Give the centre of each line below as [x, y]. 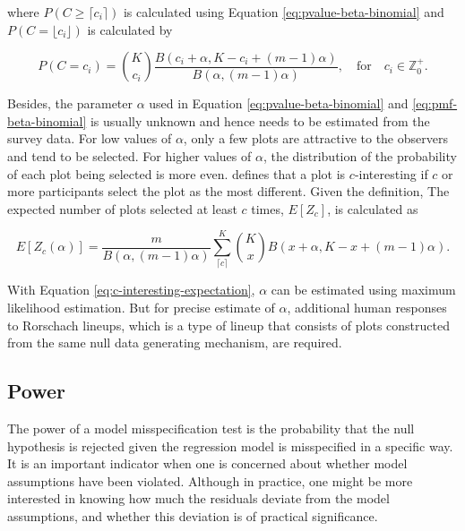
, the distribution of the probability [360, 155]
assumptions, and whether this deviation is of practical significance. [193, 516]
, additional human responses [367, 308]
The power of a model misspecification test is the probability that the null [211, 428]
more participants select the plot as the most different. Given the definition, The [228, 191]
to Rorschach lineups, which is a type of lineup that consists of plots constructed [228, 325]
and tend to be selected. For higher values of [129, 155]
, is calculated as [373, 208]
